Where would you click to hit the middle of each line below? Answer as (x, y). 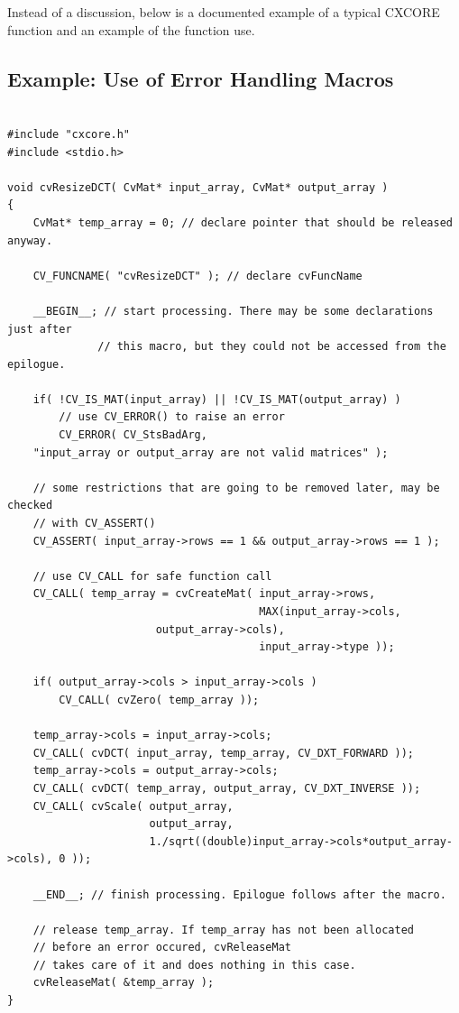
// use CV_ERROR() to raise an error (172, 417)
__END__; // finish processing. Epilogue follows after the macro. (239, 894)
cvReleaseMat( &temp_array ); (124, 983)
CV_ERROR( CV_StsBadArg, (133, 435)
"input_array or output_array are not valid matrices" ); (211, 452)
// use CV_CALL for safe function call (152, 576)
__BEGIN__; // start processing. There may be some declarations (233, 311)
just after (40, 329)
